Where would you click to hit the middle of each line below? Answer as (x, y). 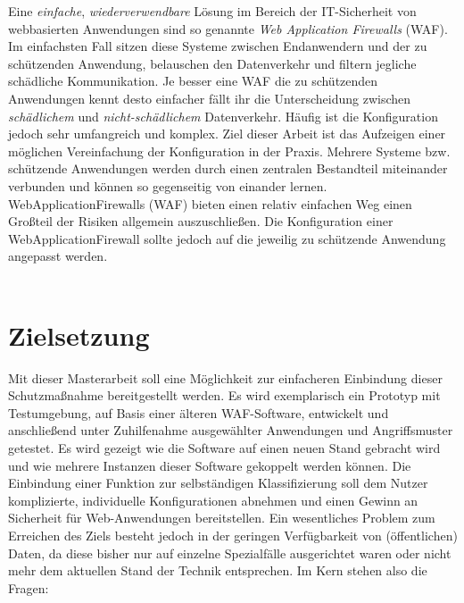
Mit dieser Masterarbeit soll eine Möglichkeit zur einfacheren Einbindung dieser (225, 377)
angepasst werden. (58, 256)
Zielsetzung (79, 335)
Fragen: (29, 587)
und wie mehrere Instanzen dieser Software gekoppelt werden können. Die (210, 465)
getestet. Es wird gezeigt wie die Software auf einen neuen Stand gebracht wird (224, 448)
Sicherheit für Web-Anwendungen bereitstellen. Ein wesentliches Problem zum (222, 518)
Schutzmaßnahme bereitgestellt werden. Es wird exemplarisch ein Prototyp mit (224, 395)
